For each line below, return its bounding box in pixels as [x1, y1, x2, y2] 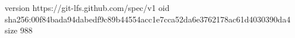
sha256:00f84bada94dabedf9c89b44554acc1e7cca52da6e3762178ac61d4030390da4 [5, 13, 291, 25]
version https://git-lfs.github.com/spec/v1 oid [5, 2, 170, 13]
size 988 [5, 24, 33, 36]
